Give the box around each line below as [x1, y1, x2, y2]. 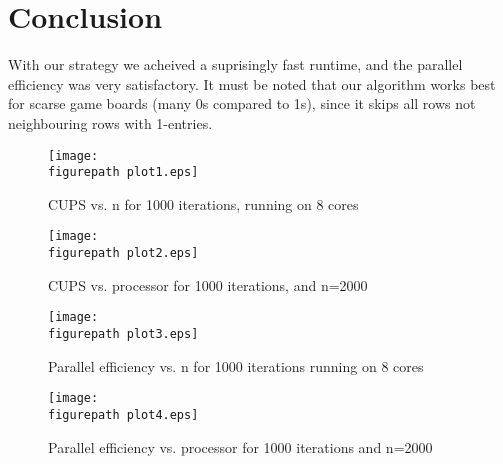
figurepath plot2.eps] [48, 246, 199, 261]
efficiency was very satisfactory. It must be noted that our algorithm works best [8, 73, 496, 94]
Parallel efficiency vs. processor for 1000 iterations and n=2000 [48, 436, 433, 457]
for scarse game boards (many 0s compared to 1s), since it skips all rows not [8, 93, 476, 114]
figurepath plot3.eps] [48, 326, 199, 341]
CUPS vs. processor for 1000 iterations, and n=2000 [48, 274, 368, 295]
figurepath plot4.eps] [48, 407, 199, 422]
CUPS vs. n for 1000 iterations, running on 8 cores [48, 193, 359, 214]
